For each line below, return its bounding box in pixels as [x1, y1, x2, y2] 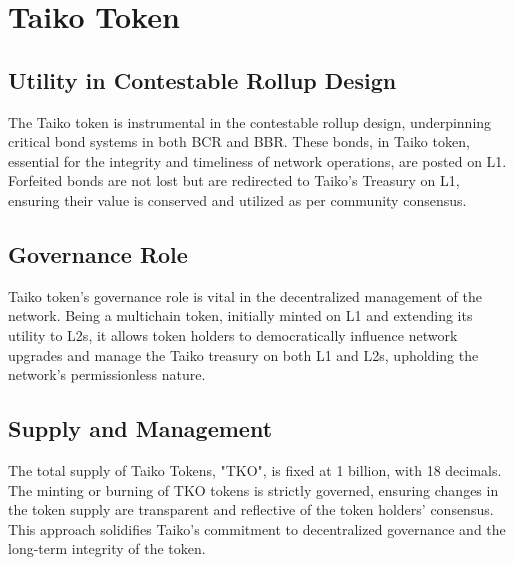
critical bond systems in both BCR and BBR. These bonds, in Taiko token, [8, 131, 470, 152]
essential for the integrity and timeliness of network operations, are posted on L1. [8, 150, 507, 171]
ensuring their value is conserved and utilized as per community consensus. [8, 189, 467, 210]
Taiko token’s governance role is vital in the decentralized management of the [8, 285, 482, 306]
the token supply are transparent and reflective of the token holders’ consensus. [8, 499, 494, 520]
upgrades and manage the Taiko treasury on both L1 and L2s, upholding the [8, 344, 479, 365]
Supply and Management [8, 413, 273, 444]
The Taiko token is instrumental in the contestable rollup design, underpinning [8, 111, 492, 132]
